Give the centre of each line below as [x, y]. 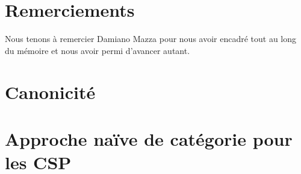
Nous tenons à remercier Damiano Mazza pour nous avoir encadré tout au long [151, 39]
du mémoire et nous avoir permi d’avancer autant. [98, 50]
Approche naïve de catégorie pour [149, 138]
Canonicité [50, 91]
